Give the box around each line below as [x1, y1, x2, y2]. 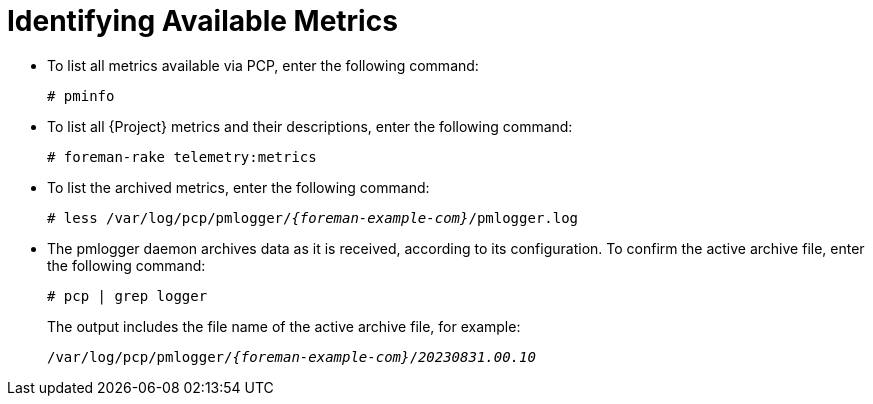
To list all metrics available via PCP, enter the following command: [47, 56, 479, 74]
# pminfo [47, 87, 115, 104]
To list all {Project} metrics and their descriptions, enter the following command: [47, 117, 573, 135]
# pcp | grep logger [47, 287, 208, 304]
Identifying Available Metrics [7, 4, 398, 38]
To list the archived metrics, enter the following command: [47, 178, 430, 196]
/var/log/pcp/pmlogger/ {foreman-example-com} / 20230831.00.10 [47, 348, 536, 365]
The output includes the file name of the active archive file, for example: [47, 317, 521, 335]
